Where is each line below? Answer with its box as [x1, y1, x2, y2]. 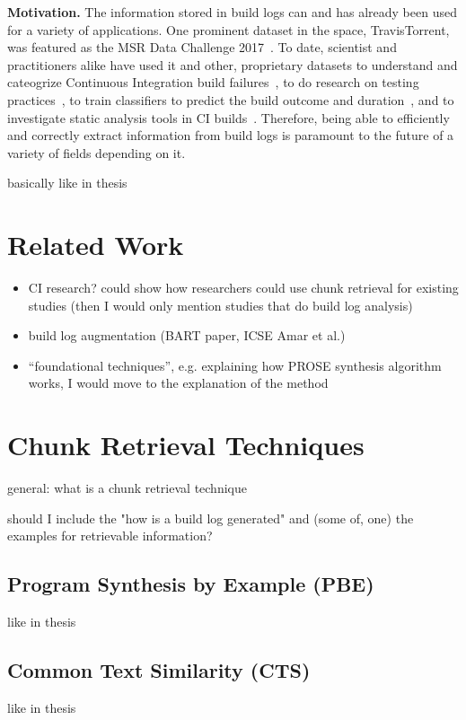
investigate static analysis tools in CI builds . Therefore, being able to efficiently [7, 108, 450, 127]
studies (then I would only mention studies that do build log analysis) [28, 295, 413, 314]
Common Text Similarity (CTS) [7, 656, 311, 684]
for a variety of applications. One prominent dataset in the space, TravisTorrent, [7, 20, 450, 39]
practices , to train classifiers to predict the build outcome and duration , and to [7, 90, 454, 109]
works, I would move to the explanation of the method [28, 373, 329, 392]
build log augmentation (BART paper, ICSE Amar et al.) [28, 326, 346, 345]
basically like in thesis [7, 173, 127, 192]
